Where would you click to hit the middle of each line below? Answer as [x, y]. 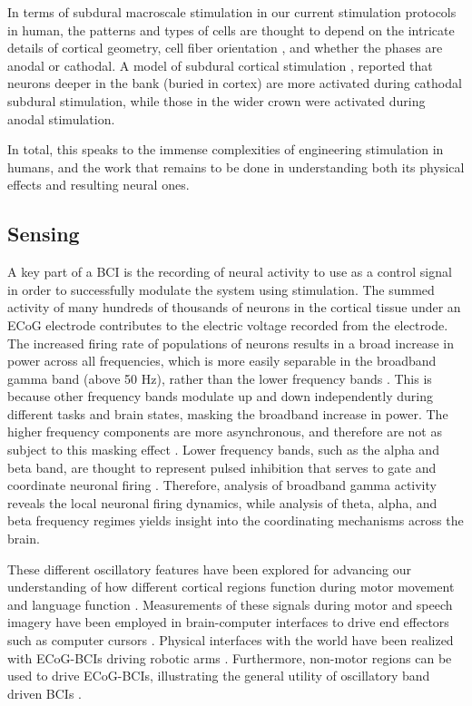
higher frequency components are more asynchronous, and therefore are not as [225, 431]
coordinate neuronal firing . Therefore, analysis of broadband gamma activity [222, 485]
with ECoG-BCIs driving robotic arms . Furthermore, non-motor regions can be [230, 657]
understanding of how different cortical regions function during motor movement [231, 587]
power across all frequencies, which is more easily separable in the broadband [222, 361]
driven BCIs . [44, 693]
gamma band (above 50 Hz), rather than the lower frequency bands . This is [220, 378]
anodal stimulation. [61, 118]
